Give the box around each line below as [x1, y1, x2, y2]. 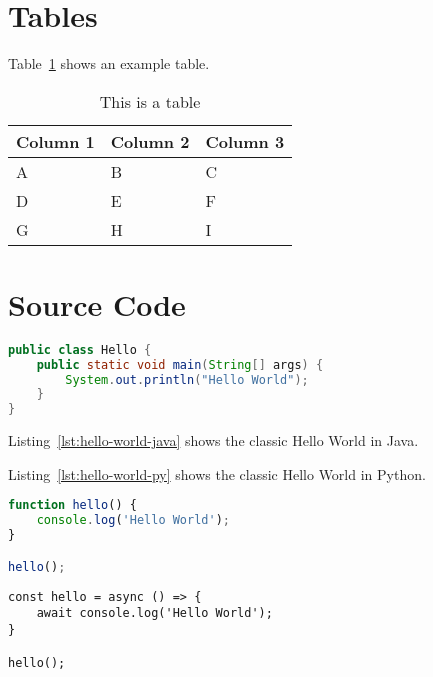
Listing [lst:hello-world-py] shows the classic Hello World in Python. [8, 463, 426, 484]
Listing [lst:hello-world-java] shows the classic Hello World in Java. [8, 430, 419, 451]
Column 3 [205, 129, 285, 153]
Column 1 [16, 129, 95, 153]
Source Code [8, 283, 186, 324]
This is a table [99, 89, 201, 113]
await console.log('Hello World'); [36, 606, 273, 621]
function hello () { [8, 498, 137, 513]
